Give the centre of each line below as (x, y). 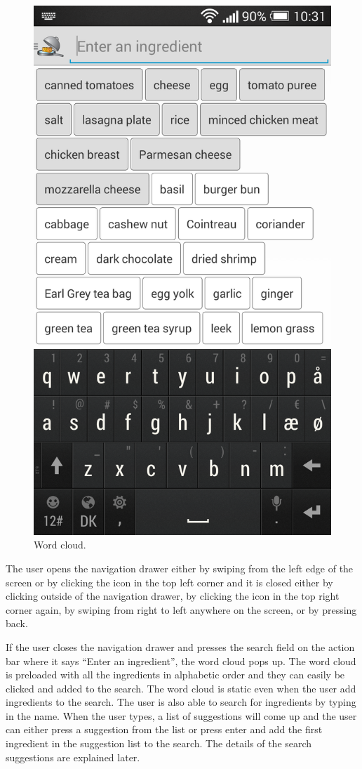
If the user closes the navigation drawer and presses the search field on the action (180, 646)
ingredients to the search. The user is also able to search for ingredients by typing (181, 702)
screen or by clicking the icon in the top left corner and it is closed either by (169, 582)
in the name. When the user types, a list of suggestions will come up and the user (181, 715)
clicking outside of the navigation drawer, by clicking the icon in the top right (173, 596)
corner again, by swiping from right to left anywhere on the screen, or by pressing (181, 609)
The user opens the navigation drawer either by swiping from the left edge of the (180, 568)
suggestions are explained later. (73, 757)
